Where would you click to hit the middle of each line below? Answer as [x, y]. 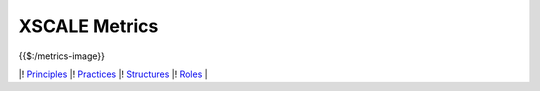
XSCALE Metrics [88, 26]
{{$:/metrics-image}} [61, 56]
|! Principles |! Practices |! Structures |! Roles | [113, 74]
